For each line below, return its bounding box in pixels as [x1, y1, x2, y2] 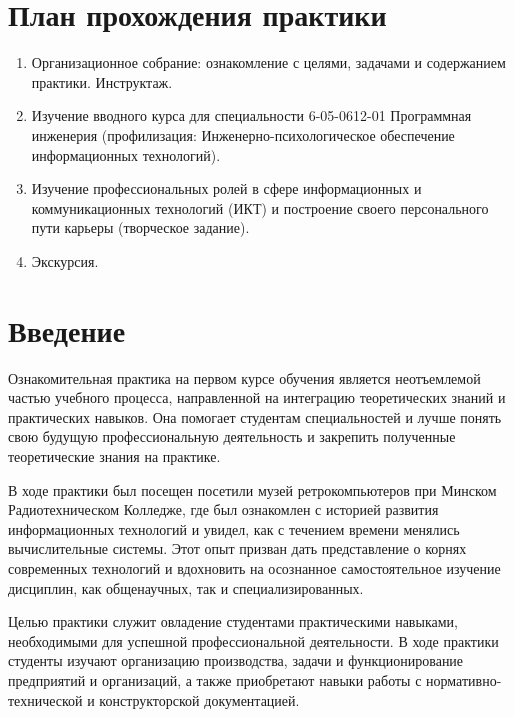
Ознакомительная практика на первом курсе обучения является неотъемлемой [8, 367, 481, 388]
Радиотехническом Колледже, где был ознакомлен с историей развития [8, 499, 439, 520]
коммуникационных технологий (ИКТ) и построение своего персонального [31, 197, 489, 218]
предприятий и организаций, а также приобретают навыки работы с [8, 669, 422, 690]
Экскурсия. [31, 250, 99, 271]
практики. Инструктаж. [31, 71, 173, 92]
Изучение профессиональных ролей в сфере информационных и [31, 178, 422, 199]
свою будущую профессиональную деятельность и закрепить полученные [8, 426, 456, 447]
